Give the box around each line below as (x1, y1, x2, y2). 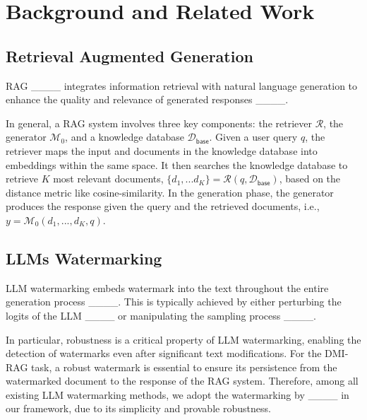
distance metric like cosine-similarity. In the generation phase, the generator (6, 185, 334, 199)
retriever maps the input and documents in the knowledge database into (6, 143, 318, 158)
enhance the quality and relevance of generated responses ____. (6, 92, 289, 107)
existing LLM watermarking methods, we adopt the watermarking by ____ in (6, 387, 349, 402)
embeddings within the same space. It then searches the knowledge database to (6, 157, 348, 172)
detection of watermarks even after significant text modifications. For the (6, 346, 322, 361)
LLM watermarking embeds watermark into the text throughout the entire (6, 280, 329, 295)
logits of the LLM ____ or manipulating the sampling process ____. (6, 308, 316, 322)
